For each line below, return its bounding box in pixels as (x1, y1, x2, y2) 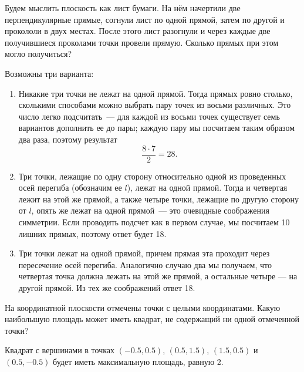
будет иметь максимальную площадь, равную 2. (53, 355, 224, 367)
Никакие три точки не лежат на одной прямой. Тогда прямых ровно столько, (18, 87, 293, 99)
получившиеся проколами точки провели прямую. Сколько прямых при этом (5, 36, 279, 48)
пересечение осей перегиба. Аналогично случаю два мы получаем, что (18, 258, 272, 270)
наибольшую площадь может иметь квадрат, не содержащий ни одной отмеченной (5, 313, 300, 325)
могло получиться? (5, 48, 72, 60)
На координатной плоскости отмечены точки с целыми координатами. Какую (5, 301, 281, 313)
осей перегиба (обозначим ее (18, 181, 122, 194)
